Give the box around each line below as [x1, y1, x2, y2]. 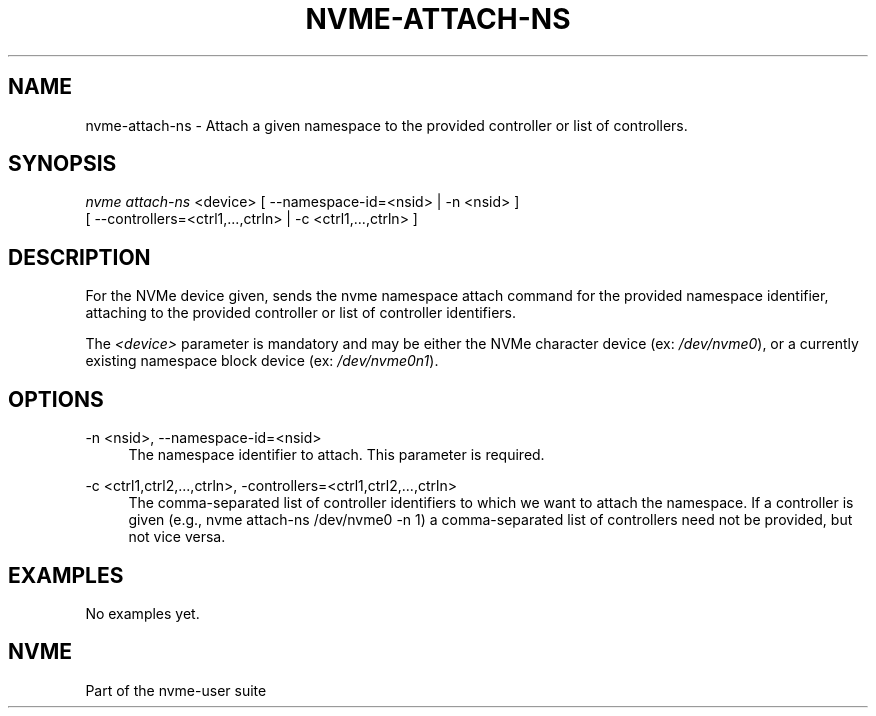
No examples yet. [85, 604, 200, 622]
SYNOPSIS [8, 151, 117, 177]
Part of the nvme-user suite [85, 681, 267, 699]
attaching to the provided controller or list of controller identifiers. [85, 304, 517, 322]
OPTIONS [8, 386, 104, 412]
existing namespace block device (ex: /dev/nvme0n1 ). [85, 352, 439, 370]
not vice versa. [128, 528, 226, 546]
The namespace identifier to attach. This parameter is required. [128, 446, 545, 464]
